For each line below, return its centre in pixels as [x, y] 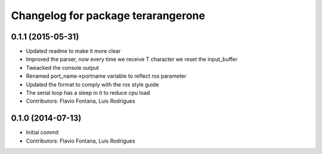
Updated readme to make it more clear [73, 51]
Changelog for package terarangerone [108, 16]
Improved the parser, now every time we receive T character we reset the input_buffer [132, 59]
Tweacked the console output [63, 67]
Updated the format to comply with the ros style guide [92, 84]
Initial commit [42, 133]
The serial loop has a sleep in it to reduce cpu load [88, 93]
